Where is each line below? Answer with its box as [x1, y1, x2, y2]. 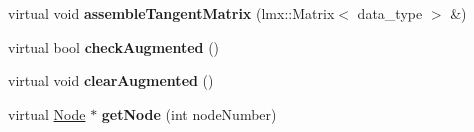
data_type [357, 3, 423, 23]
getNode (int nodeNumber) [101, 103, 277, 124]
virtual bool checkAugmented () [8, 36, 220, 57]
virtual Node [8, 103, 86, 124]
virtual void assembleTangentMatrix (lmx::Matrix [8, 3, 335, 23]
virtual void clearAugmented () [8, 70, 214, 91]
